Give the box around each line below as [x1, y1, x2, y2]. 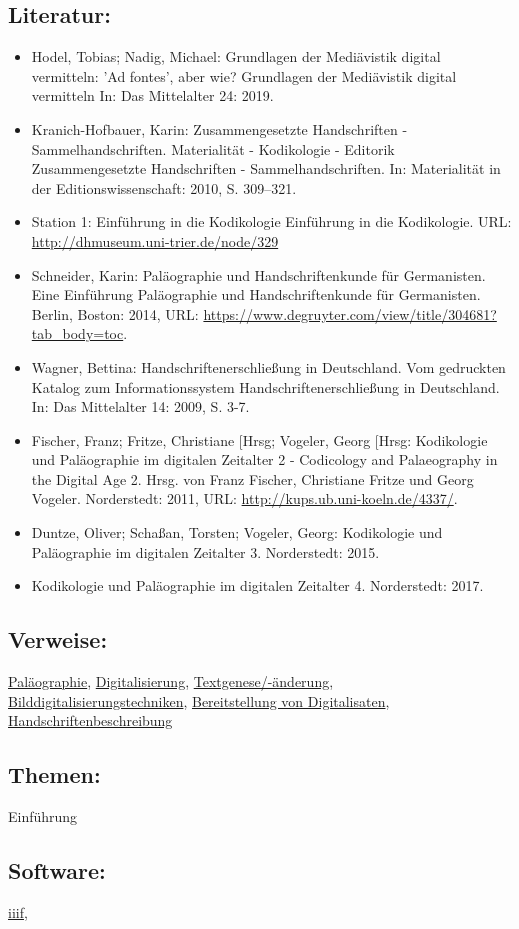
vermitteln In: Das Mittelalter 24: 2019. [31, 85, 274, 106]
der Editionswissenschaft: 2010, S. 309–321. [31, 177, 297, 198]
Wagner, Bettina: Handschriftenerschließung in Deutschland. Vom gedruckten [31, 356, 506, 377]
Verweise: [8, 624, 108, 655]
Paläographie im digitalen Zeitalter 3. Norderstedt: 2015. [31, 541, 380, 562]
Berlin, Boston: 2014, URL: [31, 303, 199, 324]
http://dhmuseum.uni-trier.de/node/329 [31, 230, 279, 251]
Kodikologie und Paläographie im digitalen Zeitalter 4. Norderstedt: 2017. [31, 575, 484, 596]
